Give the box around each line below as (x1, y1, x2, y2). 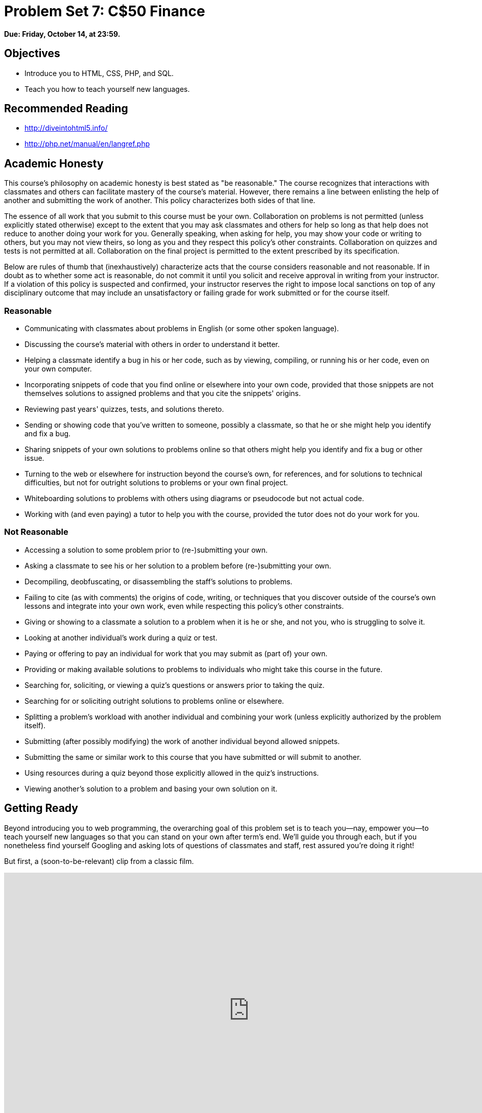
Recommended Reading (4, 102, 128, 115)
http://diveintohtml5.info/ (25, 123, 108, 133)
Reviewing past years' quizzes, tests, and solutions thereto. (25, 405, 224, 414)
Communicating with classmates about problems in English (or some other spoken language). (25, 324, 339, 333)
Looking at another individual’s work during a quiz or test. (25, 633, 218, 642)
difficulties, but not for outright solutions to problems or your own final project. (25, 478, 288, 487)
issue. (25, 454, 44, 463)
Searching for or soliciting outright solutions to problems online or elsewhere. (25, 696, 284, 705)
